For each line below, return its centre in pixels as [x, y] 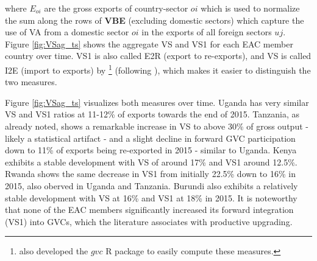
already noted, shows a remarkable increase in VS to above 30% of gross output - [157, 126]
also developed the [54, 251]
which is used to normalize [250, 8]
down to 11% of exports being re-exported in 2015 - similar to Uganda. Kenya [151, 150]
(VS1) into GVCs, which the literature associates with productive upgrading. [149, 221]
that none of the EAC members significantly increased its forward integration [149, 210]
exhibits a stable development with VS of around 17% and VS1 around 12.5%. [151, 162]
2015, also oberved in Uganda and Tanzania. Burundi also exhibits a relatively [151, 185]
